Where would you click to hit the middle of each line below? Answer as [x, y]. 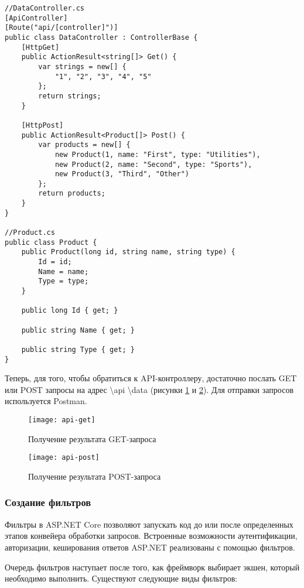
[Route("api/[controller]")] [62, 28]
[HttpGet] [40, 47]
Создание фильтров [48, 502]
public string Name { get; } [78, 330]
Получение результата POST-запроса [95, 476]
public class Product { [51, 242]
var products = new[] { [84, 145]
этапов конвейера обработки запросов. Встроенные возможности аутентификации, [151, 536]
